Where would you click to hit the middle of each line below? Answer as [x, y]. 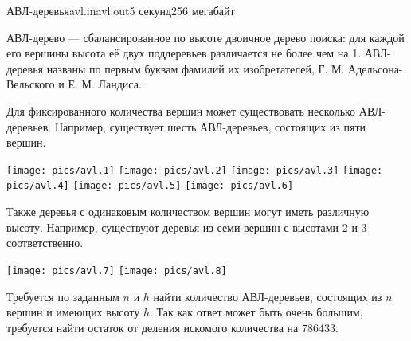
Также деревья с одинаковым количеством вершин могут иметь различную [188, 212]
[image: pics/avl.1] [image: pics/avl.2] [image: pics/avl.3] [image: [195, 170]
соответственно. [45, 243]
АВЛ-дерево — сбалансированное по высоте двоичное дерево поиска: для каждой [205, 37]
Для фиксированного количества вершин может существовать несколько [181, 110]
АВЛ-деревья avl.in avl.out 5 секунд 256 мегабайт [121, 10]
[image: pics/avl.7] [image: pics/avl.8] [117, 270]
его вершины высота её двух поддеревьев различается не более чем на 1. [184, 53]
